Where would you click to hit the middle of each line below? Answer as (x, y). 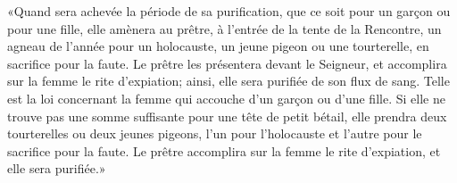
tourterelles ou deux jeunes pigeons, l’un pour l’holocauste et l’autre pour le (215, 133)
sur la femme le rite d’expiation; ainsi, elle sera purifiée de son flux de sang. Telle (228, 81)
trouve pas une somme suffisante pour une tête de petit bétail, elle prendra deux (227, 116)
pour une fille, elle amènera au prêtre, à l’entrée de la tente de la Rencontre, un (224, 28)
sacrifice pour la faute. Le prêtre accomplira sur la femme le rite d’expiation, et (224, 150)
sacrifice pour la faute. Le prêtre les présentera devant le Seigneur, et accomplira (227, 63)
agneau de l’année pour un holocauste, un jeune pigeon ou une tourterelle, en (218, 46)
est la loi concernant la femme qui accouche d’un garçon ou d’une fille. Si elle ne (226, 98)
